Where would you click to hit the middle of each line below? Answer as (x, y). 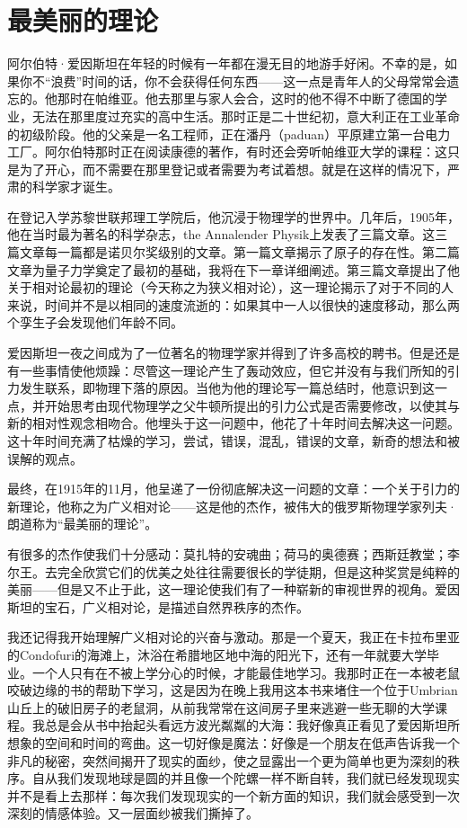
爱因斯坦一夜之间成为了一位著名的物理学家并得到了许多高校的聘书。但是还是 (233, 353)
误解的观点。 (45, 458)
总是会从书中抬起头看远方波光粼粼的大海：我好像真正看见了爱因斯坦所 (252, 725)
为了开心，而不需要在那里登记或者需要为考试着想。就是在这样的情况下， (233, 169)
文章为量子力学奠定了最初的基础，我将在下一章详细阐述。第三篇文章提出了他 (233, 269)
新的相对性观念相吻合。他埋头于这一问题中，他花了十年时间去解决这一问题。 (233, 423)
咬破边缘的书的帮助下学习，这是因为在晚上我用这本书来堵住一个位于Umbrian (233, 690)
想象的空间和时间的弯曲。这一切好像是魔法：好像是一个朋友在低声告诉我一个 (233, 742)
